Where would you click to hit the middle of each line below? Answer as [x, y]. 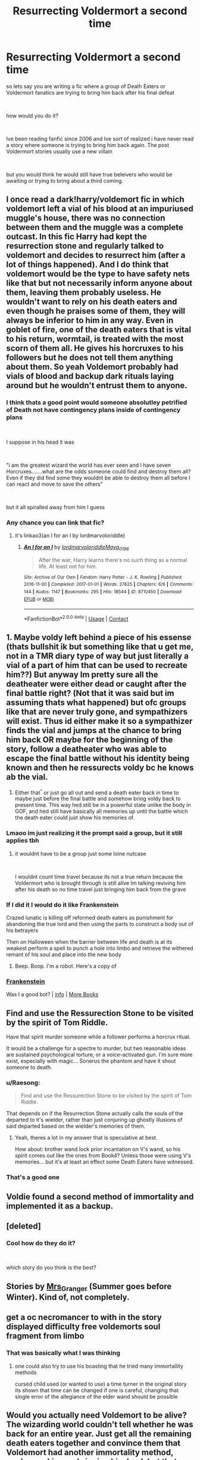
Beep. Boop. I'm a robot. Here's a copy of [66, 966]
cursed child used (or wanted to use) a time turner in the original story [101, 1384]
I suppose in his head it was [40, 442]
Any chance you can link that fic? [55, 522]
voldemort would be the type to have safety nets [98, 274]
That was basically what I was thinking [63, 1353]
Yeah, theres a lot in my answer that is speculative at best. [86, 1138]
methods [26, 1372]
